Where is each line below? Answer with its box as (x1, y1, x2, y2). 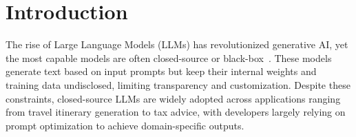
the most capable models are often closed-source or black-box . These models (6, 50, 332, 65)
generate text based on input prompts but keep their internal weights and (6, 64, 317, 78)
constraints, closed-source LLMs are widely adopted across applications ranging (6, 91, 341, 105)
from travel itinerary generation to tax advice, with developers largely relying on (6, 105, 346, 119)
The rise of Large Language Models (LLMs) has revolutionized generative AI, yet (6, 37, 348, 52)
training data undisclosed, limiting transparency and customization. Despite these (6, 77, 350, 92)
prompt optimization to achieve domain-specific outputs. (6, 118, 244, 132)
